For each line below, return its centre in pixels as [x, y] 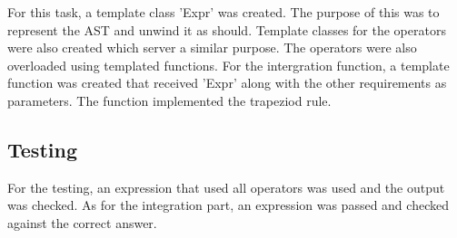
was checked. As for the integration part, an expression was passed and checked [228, 205]
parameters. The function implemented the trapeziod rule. [169, 100]
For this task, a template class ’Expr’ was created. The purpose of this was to [224, 12]
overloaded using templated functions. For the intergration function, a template [228, 65]
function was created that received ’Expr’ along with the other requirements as [227, 83]
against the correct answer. [82, 222]
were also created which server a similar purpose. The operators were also [212, 48]
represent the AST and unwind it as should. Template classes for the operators [227, 29]
